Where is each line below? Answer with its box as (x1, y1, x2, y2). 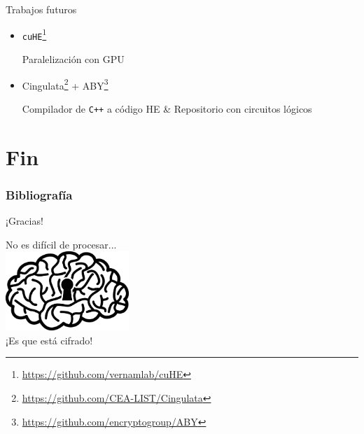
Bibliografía (6, 185, 73, 203)
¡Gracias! (6, 213, 43, 227)
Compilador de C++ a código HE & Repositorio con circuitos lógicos (22, 101, 312, 115)
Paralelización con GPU (22, 51, 125, 66)
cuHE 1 (22, 26, 47, 42)
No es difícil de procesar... (6, 237, 117, 251)
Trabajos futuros (6, 2, 77, 16)
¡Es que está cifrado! (6, 332, 93, 347)
